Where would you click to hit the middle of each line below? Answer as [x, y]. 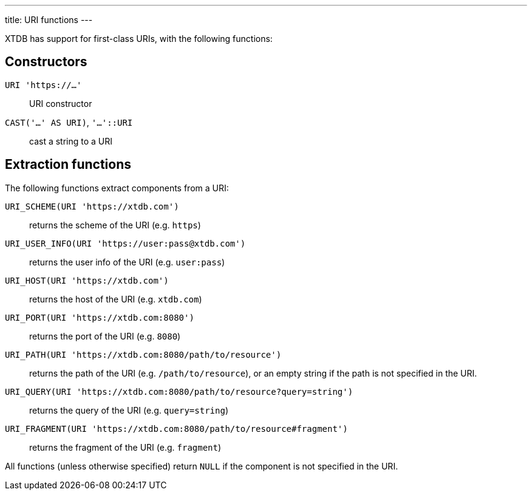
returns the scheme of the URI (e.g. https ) [115, 225]
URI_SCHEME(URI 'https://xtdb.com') [92, 206]
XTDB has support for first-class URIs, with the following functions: [139, 39]
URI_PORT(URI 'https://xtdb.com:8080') [100, 317]
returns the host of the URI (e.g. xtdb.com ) [116, 299]
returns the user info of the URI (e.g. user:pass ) [127, 262]
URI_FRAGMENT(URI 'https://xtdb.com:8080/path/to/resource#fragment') [176, 428]
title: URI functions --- [49, 20]
